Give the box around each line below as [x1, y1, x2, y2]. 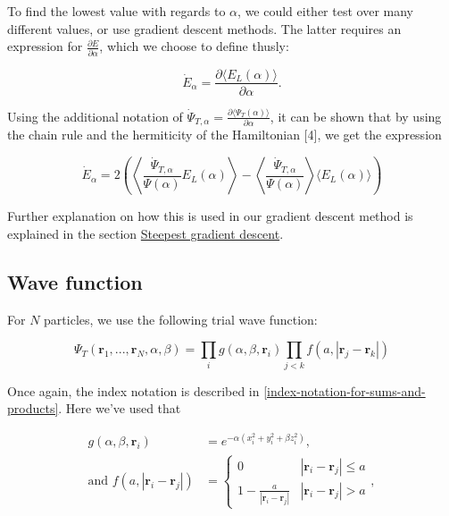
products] [7, 399, 59, 418]
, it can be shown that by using [270, 106, 442, 125]
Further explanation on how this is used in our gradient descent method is [7, 207, 413, 225]
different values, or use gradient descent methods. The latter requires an [7, 19, 402, 38]
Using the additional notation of [7, 106, 183, 125]
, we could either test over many [237, 2, 413, 20]
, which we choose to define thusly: [99, 37, 289, 55]
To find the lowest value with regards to [7, 2, 226, 20]
